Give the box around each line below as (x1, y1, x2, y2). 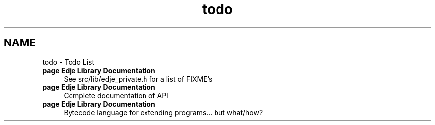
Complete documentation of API (64, 91, 168, 100)
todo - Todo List (42, 57, 95, 66)
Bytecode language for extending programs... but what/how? (64, 108, 263, 117)
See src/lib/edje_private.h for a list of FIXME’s (64, 74, 213, 83)
